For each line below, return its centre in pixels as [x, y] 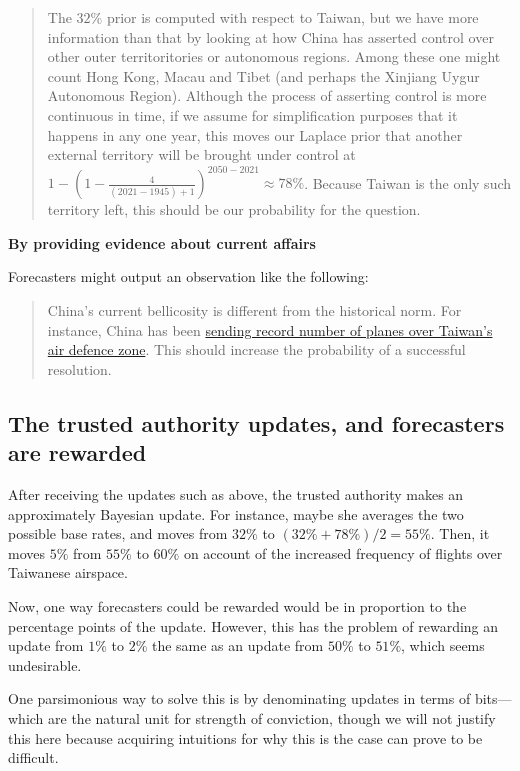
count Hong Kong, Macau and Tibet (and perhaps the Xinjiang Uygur [263, 75]
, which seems [443, 645]
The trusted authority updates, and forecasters [256, 422]
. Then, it [460, 533]
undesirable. [45, 664]
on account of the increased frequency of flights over [343, 552]
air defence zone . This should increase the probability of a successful [256, 349]
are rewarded [77, 452]
